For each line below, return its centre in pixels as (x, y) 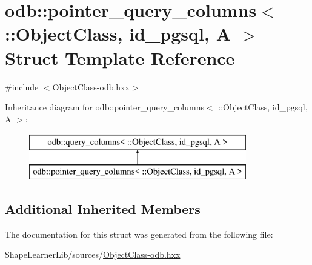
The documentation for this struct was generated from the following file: (139, 234)
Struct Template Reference (120, 57)
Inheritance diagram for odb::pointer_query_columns (105, 107)
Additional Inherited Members (103, 208)
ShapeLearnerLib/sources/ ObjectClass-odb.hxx (93, 254)
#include (22, 86)
